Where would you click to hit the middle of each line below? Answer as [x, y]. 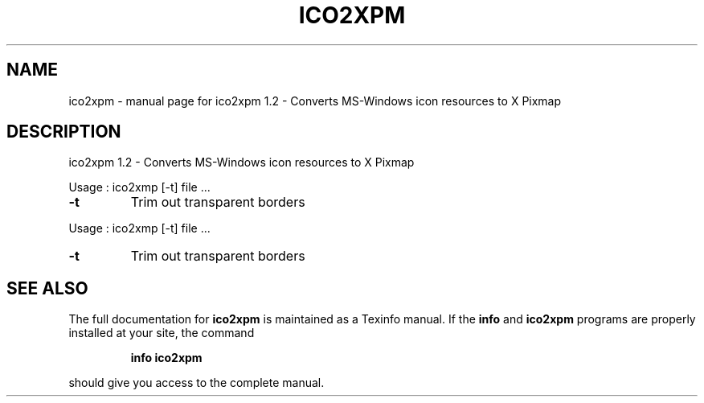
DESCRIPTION [64, 132]
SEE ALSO [47, 288]
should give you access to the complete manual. [196, 383]
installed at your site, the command [162, 333]
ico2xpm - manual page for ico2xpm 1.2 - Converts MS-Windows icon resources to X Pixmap [315, 101]
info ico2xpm [166, 358]
